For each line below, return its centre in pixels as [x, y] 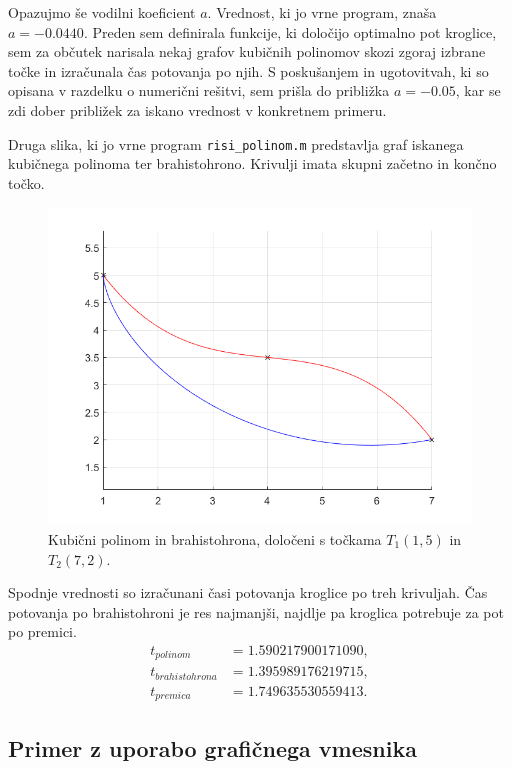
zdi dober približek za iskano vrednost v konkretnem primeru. [197, 109]
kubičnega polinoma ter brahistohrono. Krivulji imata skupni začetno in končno [252, 163]
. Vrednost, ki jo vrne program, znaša [322, 12]
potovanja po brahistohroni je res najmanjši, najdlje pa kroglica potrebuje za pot [256, 611]
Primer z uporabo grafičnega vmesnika [212, 747]
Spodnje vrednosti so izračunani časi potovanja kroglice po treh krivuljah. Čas [248, 592]
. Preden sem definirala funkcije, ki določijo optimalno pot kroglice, [290, 31]
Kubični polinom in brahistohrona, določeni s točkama [215, 539]
